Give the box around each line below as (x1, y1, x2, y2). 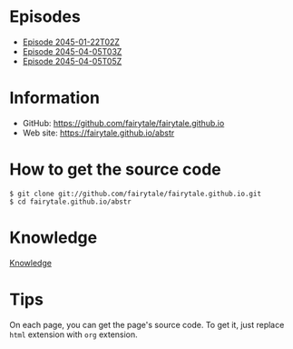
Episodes (9, 6, 82, 27)
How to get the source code (9, 159, 222, 180)
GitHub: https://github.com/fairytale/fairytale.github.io (22, 117, 225, 128)
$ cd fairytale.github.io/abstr (9, 197, 132, 206)
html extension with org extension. (9, 329, 138, 340)
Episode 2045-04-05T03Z (22, 45, 122, 56)
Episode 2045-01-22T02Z (22, 36, 121, 47)
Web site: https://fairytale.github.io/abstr (22, 127, 175, 138)
